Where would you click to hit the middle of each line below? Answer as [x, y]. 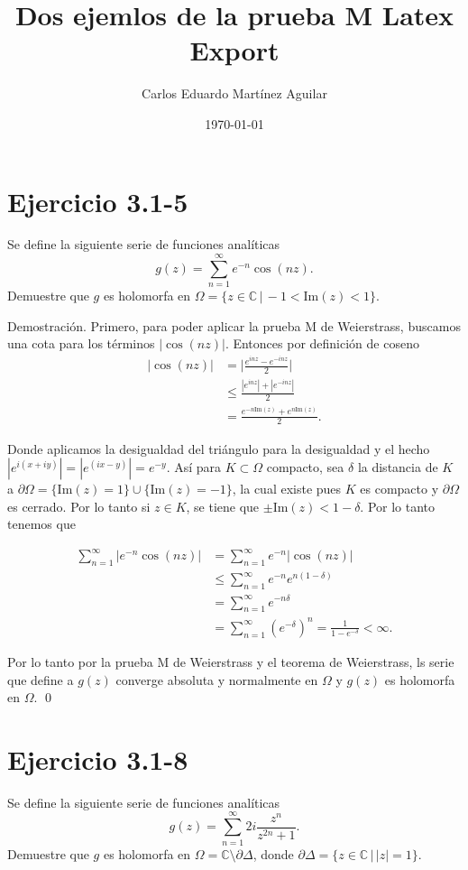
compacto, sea [305, 467]
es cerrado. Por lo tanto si [79, 506]
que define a [41, 679]
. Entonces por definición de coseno [322, 343]
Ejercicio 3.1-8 [98, 759]
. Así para [194, 467]
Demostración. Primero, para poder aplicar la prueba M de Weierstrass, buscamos [234, 325]
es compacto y [399, 489]
